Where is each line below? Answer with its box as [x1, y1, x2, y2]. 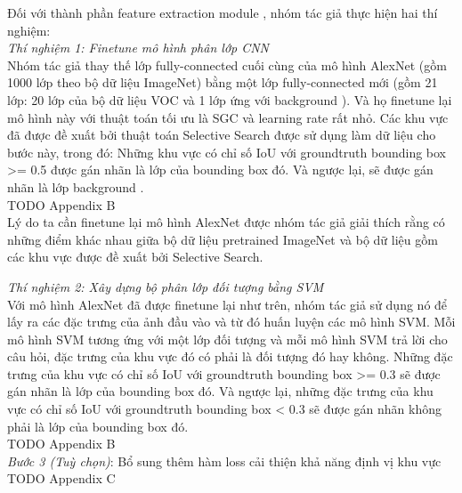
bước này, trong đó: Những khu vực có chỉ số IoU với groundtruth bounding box [7, 142, 447, 161]
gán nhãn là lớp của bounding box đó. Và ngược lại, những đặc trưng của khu [7, 382, 434, 400]
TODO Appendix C [7, 469, 116, 488]
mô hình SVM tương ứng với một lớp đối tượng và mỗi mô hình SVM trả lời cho [7, 329, 448, 348]
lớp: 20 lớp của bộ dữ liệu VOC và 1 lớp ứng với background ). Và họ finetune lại [7, 90, 452, 109]
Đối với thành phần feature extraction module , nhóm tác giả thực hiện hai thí [7, 4, 438, 21]
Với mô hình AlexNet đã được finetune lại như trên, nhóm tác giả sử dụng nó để [7, 295, 448, 313]
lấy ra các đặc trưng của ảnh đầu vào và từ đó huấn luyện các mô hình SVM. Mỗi [7, 312, 456, 331]
